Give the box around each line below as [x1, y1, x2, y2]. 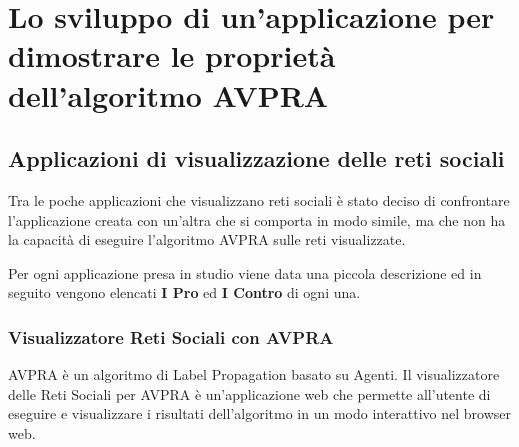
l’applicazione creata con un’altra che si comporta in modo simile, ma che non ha [8, 209, 506, 230]
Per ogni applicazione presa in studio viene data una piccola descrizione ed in [8, 262, 482, 283]
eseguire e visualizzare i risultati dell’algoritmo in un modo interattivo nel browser [8, 403, 512, 424]
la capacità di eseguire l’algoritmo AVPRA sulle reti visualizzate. [8, 229, 406, 250]
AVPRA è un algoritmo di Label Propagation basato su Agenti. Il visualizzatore [8, 364, 500, 385]
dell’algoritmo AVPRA [8, 74, 329, 115]
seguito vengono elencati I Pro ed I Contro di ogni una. [8, 282, 361, 303]
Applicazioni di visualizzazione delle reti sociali [8, 143, 505, 174]
